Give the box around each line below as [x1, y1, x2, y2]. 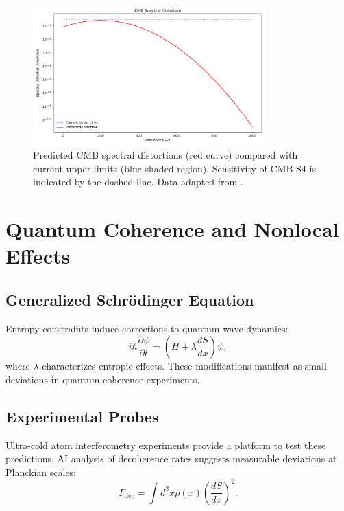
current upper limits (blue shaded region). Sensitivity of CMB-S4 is [33, 161, 316, 175]
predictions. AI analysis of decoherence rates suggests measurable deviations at [5, 451, 337, 466]
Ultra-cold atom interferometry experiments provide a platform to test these [5, 438, 326, 452]
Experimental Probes [5, 405, 159, 427]
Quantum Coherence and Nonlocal [5, 215, 339, 243]
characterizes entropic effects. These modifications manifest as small [42, 359, 327, 373]
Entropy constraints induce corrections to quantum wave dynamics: [5, 321, 288, 335]
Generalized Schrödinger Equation [5, 288, 254, 310]
